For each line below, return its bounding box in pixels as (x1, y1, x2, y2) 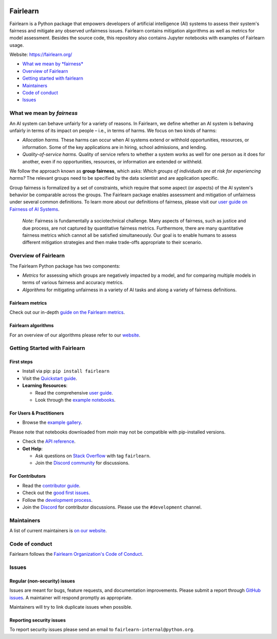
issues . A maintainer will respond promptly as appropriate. (9, 594, 133, 600)
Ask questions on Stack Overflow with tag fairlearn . (35, 453, 151, 459)
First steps (9, 359, 33, 365)
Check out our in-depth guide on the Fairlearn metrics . (9, 309, 125, 315)
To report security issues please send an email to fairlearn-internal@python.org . (9, 627, 194, 633)
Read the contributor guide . (22, 482, 81, 488)
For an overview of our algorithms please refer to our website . (9, 332, 141, 338)
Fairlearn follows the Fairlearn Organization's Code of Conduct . (9, 551, 144, 557)
